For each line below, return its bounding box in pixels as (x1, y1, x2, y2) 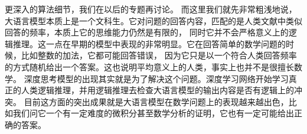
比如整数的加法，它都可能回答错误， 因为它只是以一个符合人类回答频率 (21, 49, 297, 61)
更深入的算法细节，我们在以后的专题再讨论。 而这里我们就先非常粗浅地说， (5, 3, 297, 15)
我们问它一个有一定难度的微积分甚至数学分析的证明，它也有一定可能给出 (12, 107, 294, 119)
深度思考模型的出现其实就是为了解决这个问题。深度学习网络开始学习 (24, 72, 289, 84)
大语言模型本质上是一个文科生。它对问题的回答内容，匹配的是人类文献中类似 (5, 14, 302, 27)
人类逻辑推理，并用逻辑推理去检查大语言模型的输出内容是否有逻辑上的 (21, 84, 294, 96)
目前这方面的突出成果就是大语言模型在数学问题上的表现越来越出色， (24, 95, 289, 107)
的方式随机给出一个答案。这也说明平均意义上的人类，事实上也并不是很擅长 (5, 60, 294, 73)
